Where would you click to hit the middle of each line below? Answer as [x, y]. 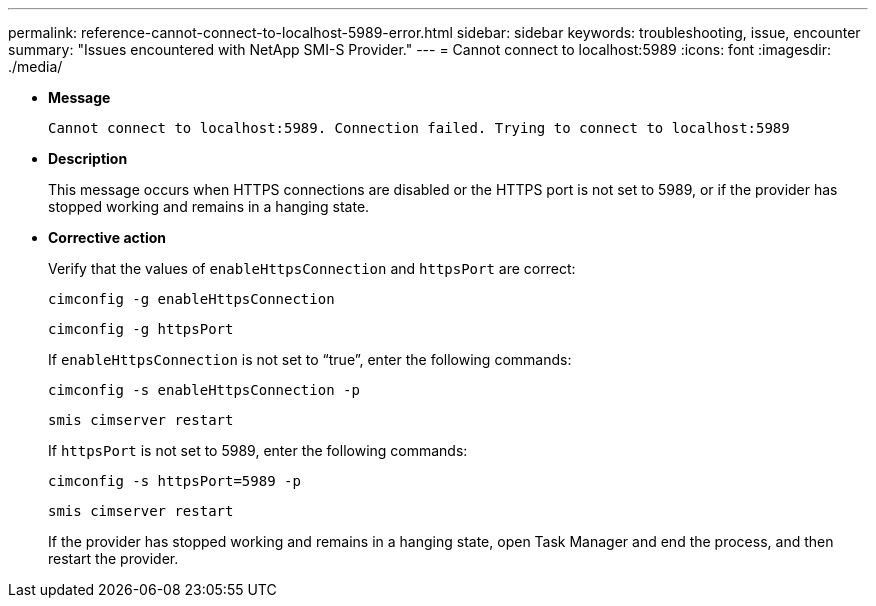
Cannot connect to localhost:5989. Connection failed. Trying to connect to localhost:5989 [419, 128]
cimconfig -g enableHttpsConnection [191, 299]
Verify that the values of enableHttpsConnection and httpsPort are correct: [312, 268]
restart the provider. [113, 558]
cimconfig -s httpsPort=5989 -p [174, 481]
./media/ [35, 66]
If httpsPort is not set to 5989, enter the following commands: [258, 450]
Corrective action [107, 237]
